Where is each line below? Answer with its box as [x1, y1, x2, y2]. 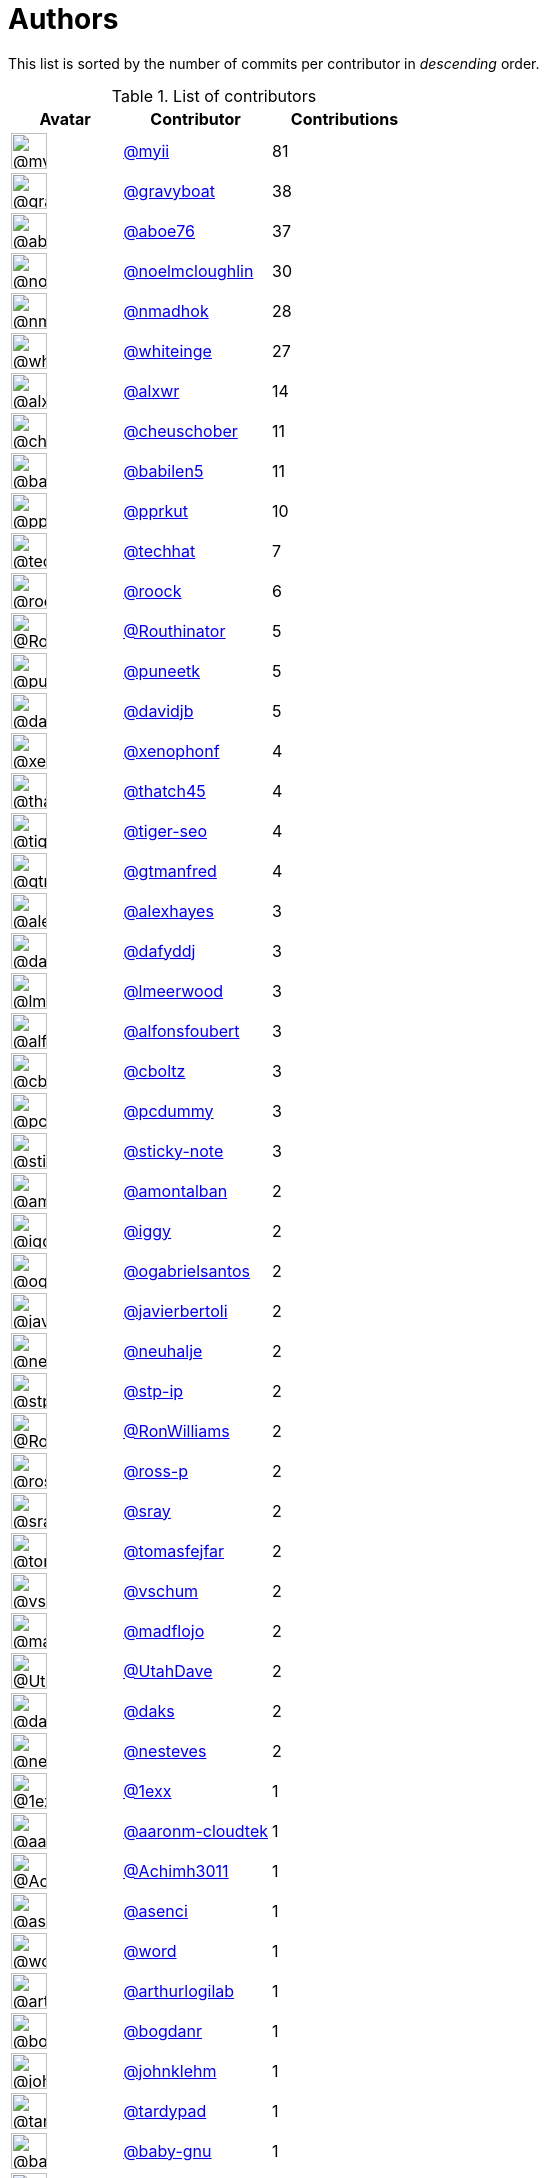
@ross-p [123, 1460, 189, 1481]
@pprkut [123, 500, 188, 521]
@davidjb [123, 700, 194, 721]
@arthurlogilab [123, 1980, 235, 2001]
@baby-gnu [123, 2140, 212, 2161]
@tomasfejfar [123, 1540, 225, 1561]
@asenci [123, 1900, 188, 1921]
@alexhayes [123, 900, 214, 921]
